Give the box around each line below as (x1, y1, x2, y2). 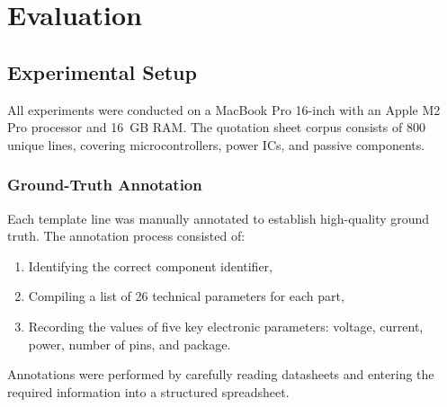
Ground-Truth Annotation (7, 173, 202, 196)
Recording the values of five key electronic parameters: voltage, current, (28, 316, 424, 335)
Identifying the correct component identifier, (28, 256, 273, 275)
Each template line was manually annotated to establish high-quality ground (7, 208, 430, 227)
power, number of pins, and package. (28, 334, 231, 353)
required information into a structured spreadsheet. (7, 382, 290, 401)
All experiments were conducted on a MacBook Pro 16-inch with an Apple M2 (7, 100, 441, 119)
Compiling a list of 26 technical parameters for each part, (28, 287, 344, 305)
